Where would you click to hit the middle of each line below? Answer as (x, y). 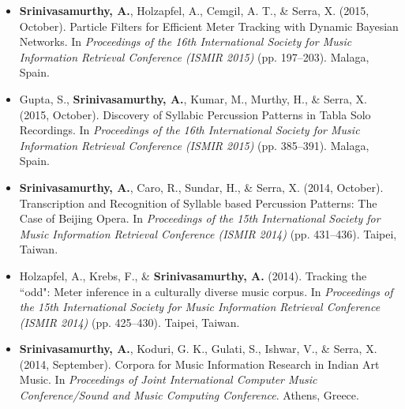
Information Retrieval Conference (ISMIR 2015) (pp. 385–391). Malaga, (194, 145)
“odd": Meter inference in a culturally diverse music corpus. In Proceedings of (206, 291)
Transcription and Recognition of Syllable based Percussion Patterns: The (198, 203)
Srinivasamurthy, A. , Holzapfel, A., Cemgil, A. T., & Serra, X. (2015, (194, 10)
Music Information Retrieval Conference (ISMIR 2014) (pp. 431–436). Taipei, (208, 233)
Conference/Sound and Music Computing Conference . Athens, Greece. (189, 395)
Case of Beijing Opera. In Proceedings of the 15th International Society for (200, 218)
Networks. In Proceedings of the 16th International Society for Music (186, 41)
